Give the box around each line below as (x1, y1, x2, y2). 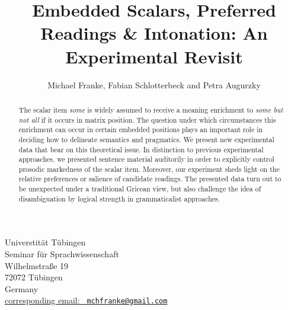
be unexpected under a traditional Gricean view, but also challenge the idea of (18, 184, 261, 194)
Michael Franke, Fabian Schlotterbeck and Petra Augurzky (47, 78, 261, 91)
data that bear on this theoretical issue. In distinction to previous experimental (18, 144, 264, 154)
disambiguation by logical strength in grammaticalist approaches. (18, 193, 220, 203)
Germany (5, 282, 39, 295)
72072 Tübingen (5, 271, 63, 283)
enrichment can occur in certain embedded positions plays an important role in (18, 124, 263, 135)
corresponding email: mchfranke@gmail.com (5, 294, 168, 306)
